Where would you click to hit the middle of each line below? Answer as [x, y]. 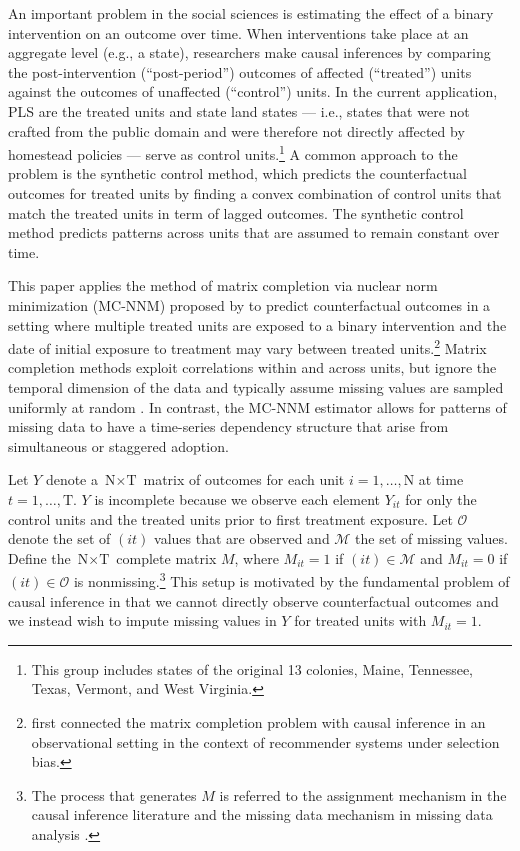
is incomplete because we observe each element [237, 498]
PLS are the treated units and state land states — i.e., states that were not [239, 110]
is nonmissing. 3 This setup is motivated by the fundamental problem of [291, 579]
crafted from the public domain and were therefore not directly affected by [236, 130]
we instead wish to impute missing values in [142, 620]
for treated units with [360, 620]
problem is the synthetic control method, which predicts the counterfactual [237, 173]
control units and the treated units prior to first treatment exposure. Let [230, 518]
